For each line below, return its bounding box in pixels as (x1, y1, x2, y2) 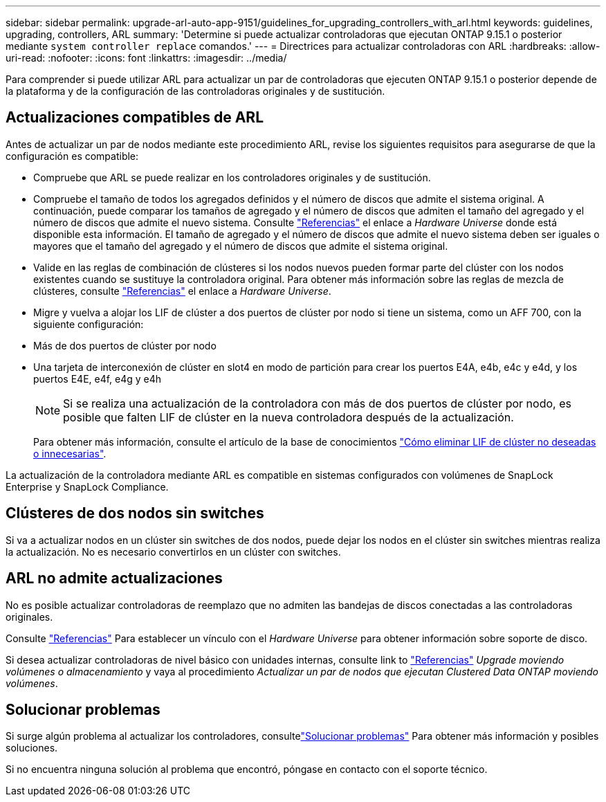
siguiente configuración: (33, 318, 144, 330)
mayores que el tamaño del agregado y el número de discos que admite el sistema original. (33, 239, 448, 252)
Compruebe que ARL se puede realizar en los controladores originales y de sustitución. (33, 171, 431, 183)
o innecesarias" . (33, 447, 107, 459)
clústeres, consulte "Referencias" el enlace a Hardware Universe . (33, 284, 331, 297)
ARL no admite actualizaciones (6, 569, 223, 587)
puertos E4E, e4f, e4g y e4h (33, 372, 162, 385)
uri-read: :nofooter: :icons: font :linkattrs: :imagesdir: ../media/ (6, 52, 287, 64)
